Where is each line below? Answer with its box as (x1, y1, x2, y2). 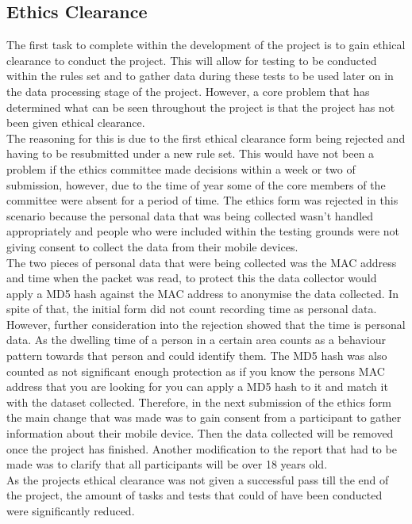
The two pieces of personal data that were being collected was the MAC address (6, 254, 397, 270)
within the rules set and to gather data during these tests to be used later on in (6, 67, 394, 84)
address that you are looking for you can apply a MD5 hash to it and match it (6, 378, 388, 395)
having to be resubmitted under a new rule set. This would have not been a (6, 145, 375, 162)
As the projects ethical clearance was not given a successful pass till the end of (6, 471, 389, 488)
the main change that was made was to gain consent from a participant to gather (6, 409, 402, 426)
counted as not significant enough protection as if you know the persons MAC (6, 362, 385, 379)
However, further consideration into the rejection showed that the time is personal (6, 316, 406, 332)
